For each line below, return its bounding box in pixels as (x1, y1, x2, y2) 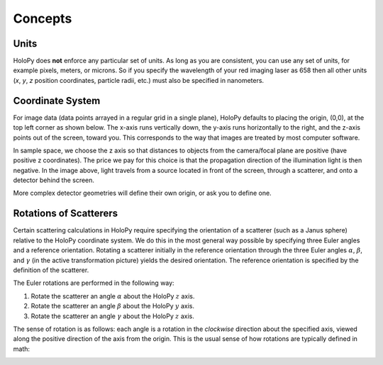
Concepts (13, 11, 72, 26)
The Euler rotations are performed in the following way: (13, 279, 174, 287)
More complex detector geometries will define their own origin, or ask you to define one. (13, 189, 272, 198)
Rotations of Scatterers (13, 208, 118, 220)
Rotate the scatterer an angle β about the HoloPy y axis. (30, 302, 195, 310)
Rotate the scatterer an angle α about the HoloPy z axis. (30, 291, 195, 301)
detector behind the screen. (13, 176, 95, 184)
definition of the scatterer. (13, 266, 89, 274)
